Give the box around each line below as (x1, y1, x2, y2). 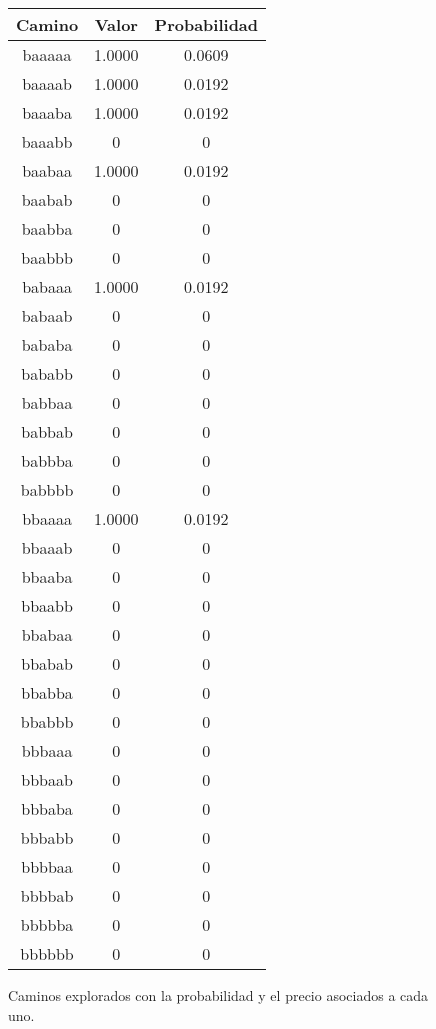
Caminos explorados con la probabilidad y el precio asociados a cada (8, 985, 429, 1005)
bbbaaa (21, 739, 73, 762)
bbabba (21, 681, 73, 704)
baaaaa (22, 43, 72, 66)
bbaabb (21, 594, 73, 617)
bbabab (21, 652, 73, 675)
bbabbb (20, 710, 74, 733)
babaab (21, 304, 73, 327)
